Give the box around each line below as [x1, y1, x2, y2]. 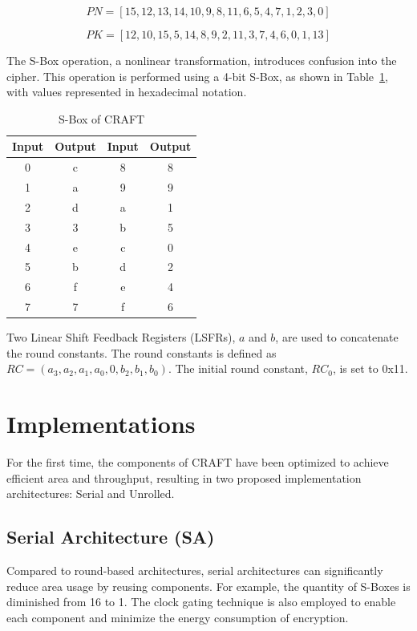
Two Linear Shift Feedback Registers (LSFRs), [6, 329, 236, 346]
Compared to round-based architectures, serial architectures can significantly [6, 562, 383, 579]
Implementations [6, 407, 196, 440]
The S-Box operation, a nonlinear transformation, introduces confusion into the [6, 52, 397, 68]
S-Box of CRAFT [59, 110, 145, 127]
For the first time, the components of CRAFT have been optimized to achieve [6, 454, 389, 471]
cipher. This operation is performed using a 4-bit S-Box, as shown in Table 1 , [6, 67, 388, 84]
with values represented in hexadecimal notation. [6, 83, 247, 100]
